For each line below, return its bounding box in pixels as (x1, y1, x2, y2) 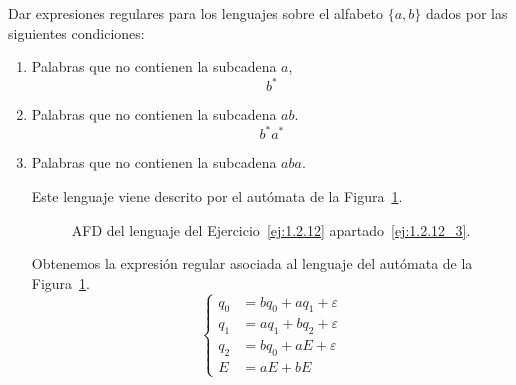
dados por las (425, 3, 508, 23)
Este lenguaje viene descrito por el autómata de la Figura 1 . (31, 185, 403, 206)
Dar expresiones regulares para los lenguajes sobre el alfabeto (8, 3, 383, 23)
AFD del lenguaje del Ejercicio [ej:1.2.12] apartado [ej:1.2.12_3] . (71, 219, 471, 240)
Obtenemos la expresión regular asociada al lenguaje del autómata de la (31, 253, 473, 274)
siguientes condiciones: (8, 22, 145, 43)
